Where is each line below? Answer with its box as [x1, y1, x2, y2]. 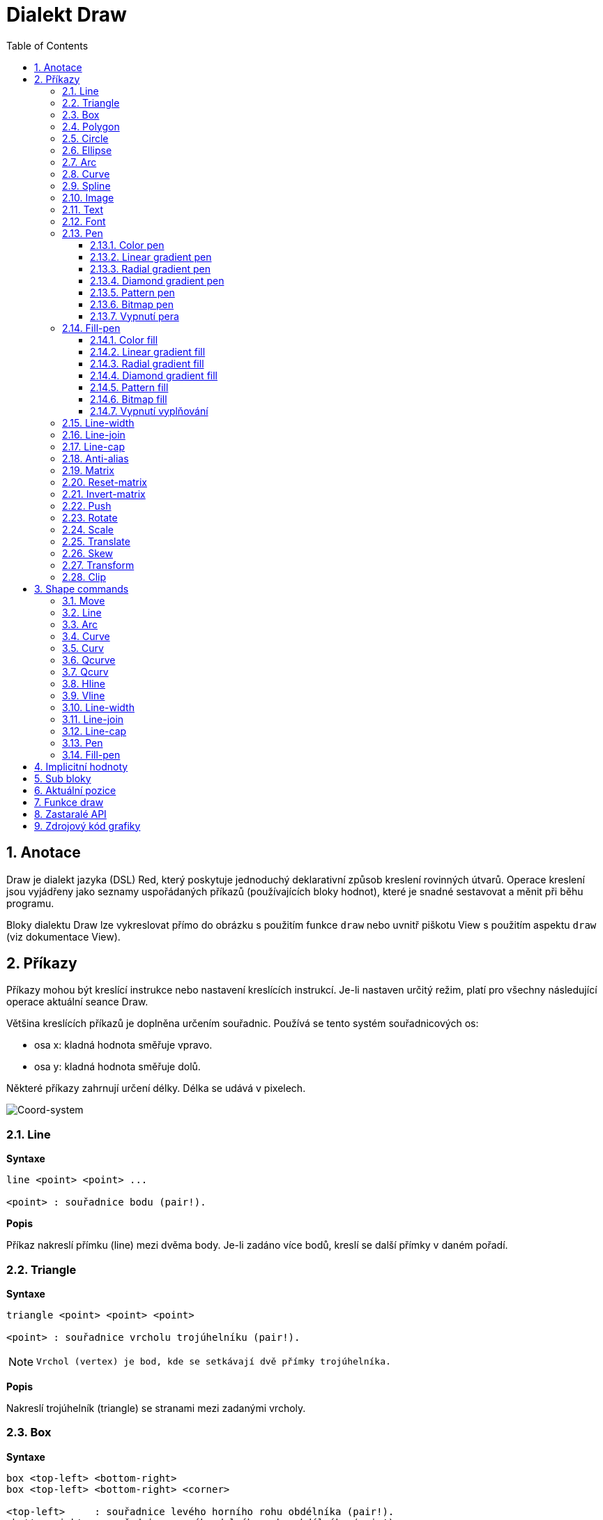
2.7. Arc [62, 155, 97, 168]
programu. [6, 897, 54, 909]
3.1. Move [62, 594, 105, 607]
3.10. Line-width [62, 701, 135, 713]
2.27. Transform [62, 558, 135, 571]
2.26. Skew [62, 547, 114, 559]
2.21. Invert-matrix [62, 487, 146, 500]
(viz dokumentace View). [6, 930, 121, 943]
